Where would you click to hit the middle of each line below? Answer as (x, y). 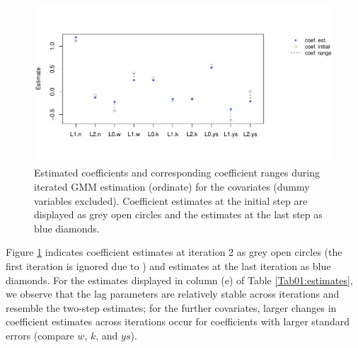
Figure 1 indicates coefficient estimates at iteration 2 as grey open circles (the (174, 252)
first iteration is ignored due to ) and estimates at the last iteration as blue (168, 265)
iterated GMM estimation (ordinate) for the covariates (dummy (172, 186)
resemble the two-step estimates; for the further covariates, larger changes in (171, 307)
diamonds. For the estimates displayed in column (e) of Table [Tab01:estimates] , (179, 280)
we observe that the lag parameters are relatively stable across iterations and (173, 294)
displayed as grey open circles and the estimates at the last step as (178, 214)
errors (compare (40, 335)
